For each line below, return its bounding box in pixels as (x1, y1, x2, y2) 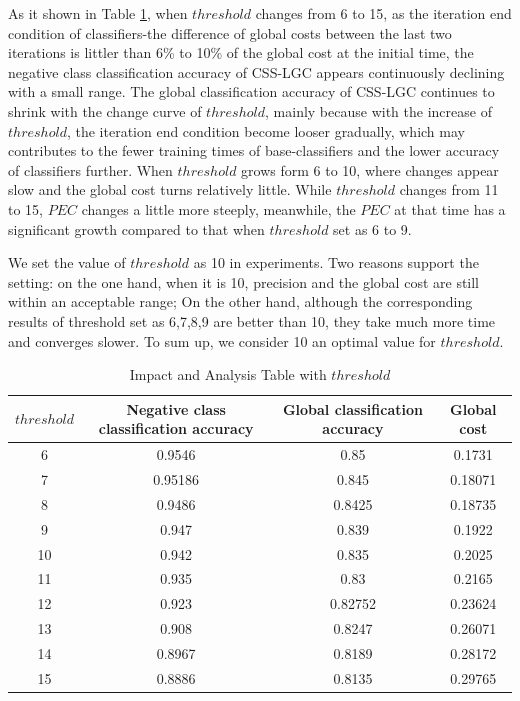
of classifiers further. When (8, 159, 173, 180)
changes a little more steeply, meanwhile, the (81, 198, 356, 219)
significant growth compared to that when (8, 218, 265, 239)
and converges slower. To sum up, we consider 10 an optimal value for (8, 330, 436, 351)
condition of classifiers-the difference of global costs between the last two (8, 22, 452, 43)
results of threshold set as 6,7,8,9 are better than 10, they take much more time (8, 310, 496, 331)
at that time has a (394, 198, 506, 219)
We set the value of (8, 252, 126, 273)
